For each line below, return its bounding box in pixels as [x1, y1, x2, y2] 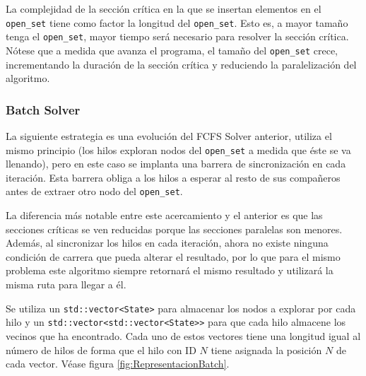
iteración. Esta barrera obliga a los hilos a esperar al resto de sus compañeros [6, 170, 341, 184]
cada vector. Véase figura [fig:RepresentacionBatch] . [6, 356, 230, 371]
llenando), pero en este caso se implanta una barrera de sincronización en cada [6, 156, 346, 171]
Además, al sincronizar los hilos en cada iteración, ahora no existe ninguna [6, 235, 329, 250]
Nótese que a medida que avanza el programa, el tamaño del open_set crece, [6, 42, 338, 57]
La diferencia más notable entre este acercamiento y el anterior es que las [6, 208, 323, 223]
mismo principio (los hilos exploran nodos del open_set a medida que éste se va [6, 142, 351, 157]
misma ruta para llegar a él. [6, 277, 126, 292]
